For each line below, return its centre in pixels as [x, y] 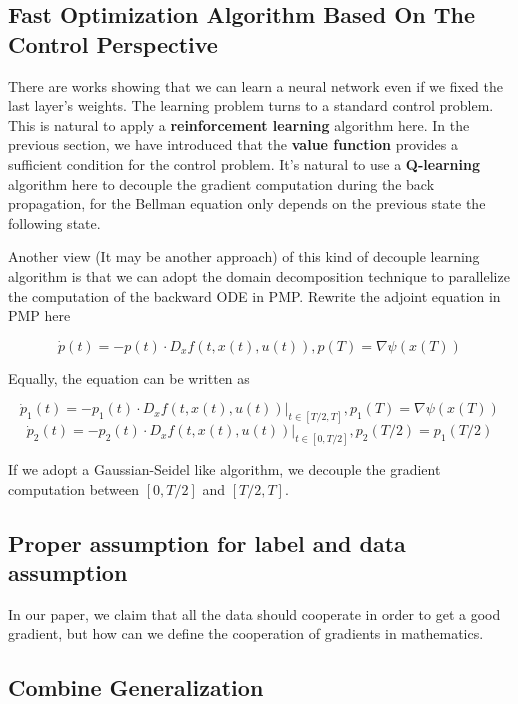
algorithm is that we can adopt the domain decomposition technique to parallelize [259, 275]
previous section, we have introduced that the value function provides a [233, 144]
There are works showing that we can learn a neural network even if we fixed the [255, 85]
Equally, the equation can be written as [129, 377]
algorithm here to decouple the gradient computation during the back [221, 183]
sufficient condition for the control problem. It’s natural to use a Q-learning [244, 163]
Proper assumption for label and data [207, 542]
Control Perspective [113, 43]
